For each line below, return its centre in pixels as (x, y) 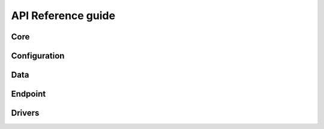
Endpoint (28, 94)
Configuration (38, 56)
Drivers (25, 113)
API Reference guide (63, 16)
